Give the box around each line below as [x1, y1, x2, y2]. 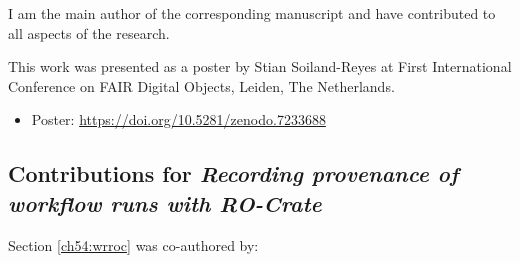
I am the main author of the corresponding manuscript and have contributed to [8, 3, 496, 23]
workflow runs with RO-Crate [8, 187, 322, 218]
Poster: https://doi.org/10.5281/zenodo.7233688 [31, 109, 326, 130]
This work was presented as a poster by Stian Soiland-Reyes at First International [8, 56, 512, 77]
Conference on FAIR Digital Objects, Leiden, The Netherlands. [8, 75, 395, 96]
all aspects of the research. [8, 22, 170, 43]
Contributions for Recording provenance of [8, 158, 459, 189]
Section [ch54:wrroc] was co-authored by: [8, 234, 259, 255]
